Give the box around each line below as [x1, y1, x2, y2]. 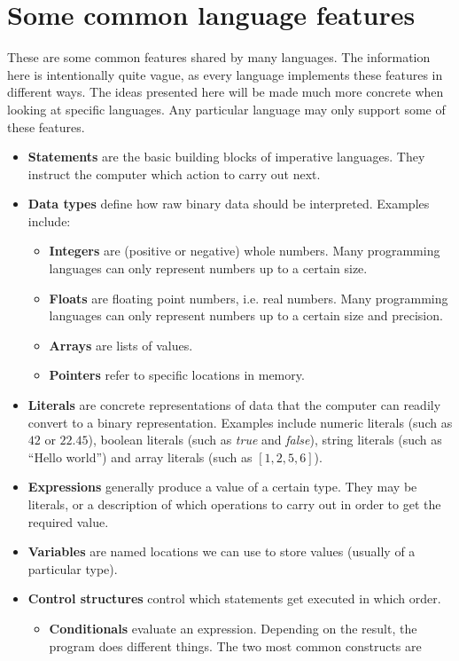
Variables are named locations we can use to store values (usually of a [27, 542, 416, 561]
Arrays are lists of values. [49, 335, 193, 354]
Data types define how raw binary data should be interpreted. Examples [27, 194, 430, 213]
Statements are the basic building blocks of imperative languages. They [27, 147, 425, 166]
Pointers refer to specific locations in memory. [49, 366, 305, 384]
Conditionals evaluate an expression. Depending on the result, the [49, 618, 417, 637]
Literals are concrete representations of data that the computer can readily [27, 396, 441, 414]
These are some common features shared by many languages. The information [7, 48, 431, 67]
